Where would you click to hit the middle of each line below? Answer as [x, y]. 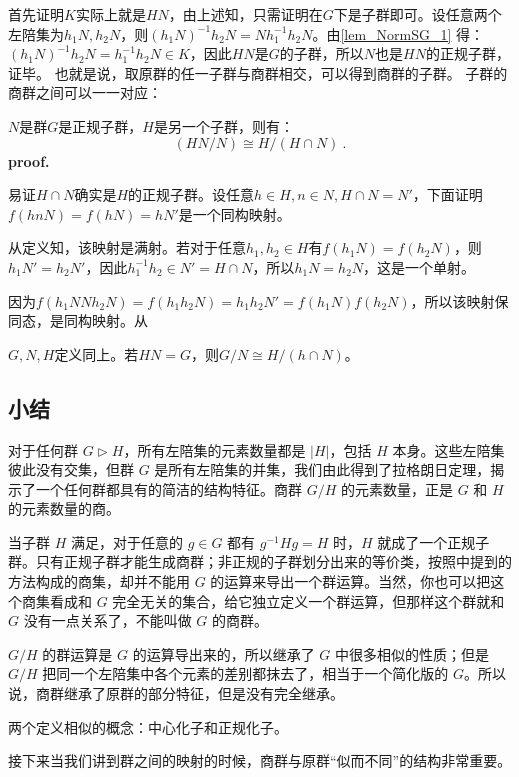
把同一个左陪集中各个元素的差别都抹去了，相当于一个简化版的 [245, 673]
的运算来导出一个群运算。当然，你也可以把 [350, 581]
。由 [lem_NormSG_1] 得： [398, 33]
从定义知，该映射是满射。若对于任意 [127, 247]
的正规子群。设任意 [191, 194]
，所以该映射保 [459, 300]
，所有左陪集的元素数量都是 [214, 449]
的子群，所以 [321, 53]
